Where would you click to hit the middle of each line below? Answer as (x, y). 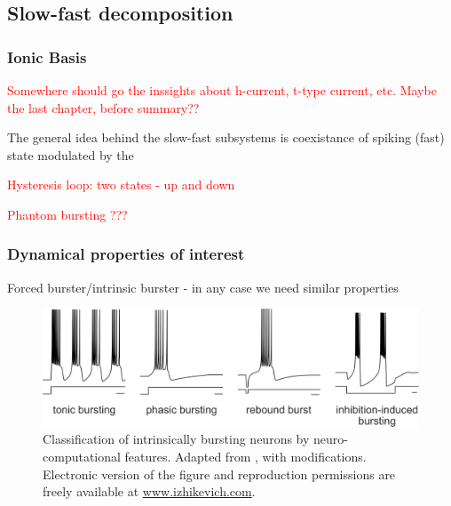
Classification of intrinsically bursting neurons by (176, 439)
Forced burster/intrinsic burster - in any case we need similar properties (203, 287)
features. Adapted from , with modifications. (245, 457)
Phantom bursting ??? (67, 214)
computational (82, 457)
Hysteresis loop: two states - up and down (121, 185)
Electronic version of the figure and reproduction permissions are (219, 474)
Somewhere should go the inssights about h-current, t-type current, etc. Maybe (222, 90)
